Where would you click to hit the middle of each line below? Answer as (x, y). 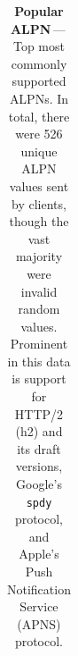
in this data (39, 361)
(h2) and (39, 431)
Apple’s (39, 554)
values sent (39, 185)
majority (39, 256)
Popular (39, 11)
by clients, (39, 203)
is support (39, 378)
